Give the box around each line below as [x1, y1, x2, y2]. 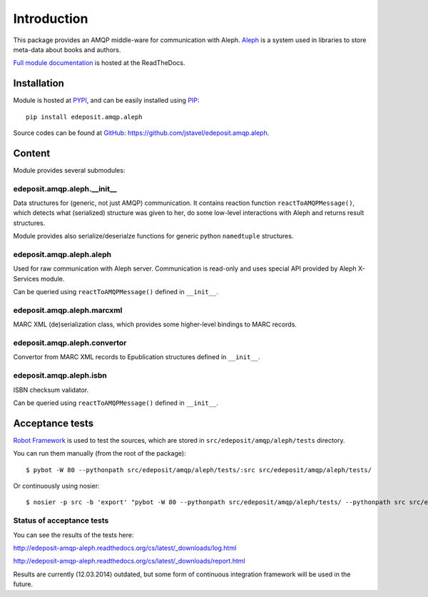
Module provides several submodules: [13, 166, 126, 174]
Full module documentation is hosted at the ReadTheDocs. [13, 59, 185, 67]
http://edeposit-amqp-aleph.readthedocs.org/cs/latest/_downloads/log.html [13, 543, 237, 552]
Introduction [13, 11, 88, 26]
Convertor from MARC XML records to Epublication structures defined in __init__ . [13, 353, 260, 361]
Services [13, 274, 39, 283]
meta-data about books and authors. [13, 45, 121, 54]
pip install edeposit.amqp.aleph [26, 113, 143, 121]
